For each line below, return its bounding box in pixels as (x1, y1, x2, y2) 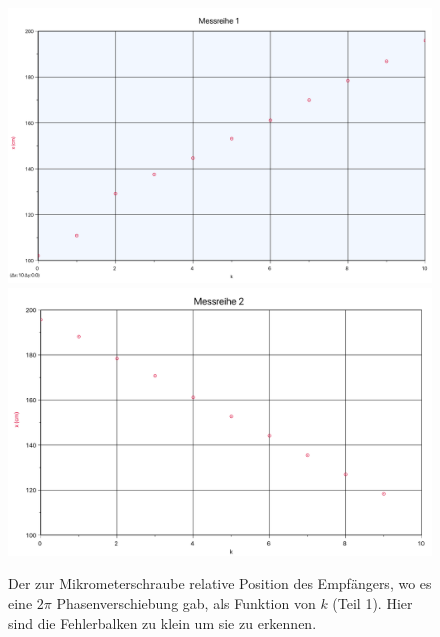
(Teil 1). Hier (332, 593, 413, 614)
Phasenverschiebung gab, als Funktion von (56, 593, 316, 614)
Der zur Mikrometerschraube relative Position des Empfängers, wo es (8, 573, 432, 594)
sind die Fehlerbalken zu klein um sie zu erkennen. (8, 612, 317, 633)
